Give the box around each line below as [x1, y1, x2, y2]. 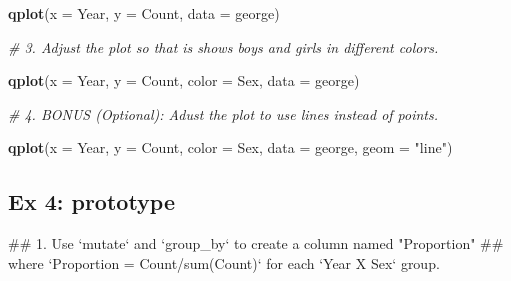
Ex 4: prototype [8, 186, 176, 217]
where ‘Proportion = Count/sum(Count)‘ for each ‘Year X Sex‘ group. [8, 252, 440, 273]
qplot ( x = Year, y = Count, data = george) [8, 3, 280, 23]
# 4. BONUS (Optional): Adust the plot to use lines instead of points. [8, 103, 439, 124]
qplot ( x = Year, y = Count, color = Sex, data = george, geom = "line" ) [8, 137, 453, 158]
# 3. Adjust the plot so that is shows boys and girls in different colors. [8, 36, 439, 57]
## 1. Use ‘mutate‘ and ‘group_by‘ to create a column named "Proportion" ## [8, 233, 504, 254]
